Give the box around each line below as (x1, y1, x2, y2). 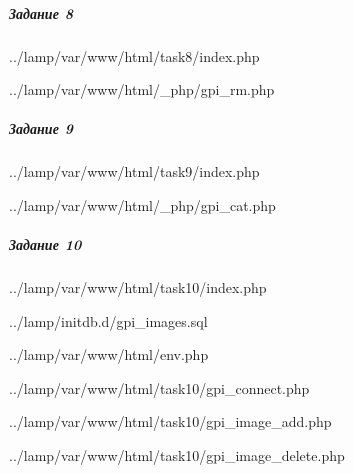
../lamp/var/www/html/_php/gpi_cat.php (9, 194, 276, 215)
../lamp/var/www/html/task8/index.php (9, 45, 260, 66)
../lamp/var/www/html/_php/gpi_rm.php (9, 79, 275, 100)
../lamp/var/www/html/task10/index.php (9, 277, 267, 298)
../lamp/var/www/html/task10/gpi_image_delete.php (9, 445, 345, 466)
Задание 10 (9, 234, 82, 255)
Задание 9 (9, 118, 73, 139)
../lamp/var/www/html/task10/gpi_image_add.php (9, 411, 332, 432)
